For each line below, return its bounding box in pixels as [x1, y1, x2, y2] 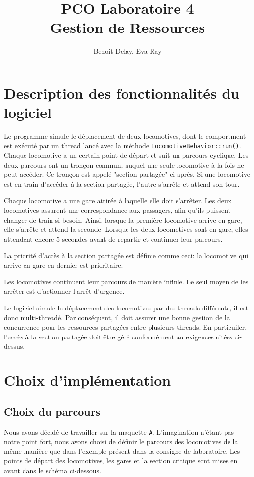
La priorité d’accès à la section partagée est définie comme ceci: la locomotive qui [4, 250, 249, 260]
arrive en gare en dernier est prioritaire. [4, 260, 123, 270]
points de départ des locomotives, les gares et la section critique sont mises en [4, 455, 238, 466]
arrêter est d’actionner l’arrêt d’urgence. [4, 286, 125, 296]
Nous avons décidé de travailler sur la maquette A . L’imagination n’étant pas [4, 426, 234, 437]
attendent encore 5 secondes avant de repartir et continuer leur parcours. [4, 234, 223, 244]
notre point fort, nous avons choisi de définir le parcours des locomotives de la [4, 436, 238, 447]
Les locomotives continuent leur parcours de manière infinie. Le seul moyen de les [4, 276, 249, 286]
